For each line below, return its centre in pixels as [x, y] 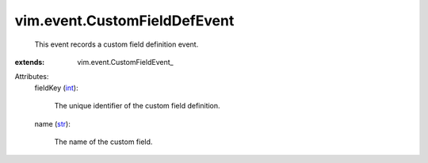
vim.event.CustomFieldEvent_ [125, 62]
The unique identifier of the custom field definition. [138, 106]
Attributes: [32, 77]
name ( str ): [52, 123]
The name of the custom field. [103, 142]
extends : [30, 62]
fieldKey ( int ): [56, 88]
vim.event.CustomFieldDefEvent [124, 21]
